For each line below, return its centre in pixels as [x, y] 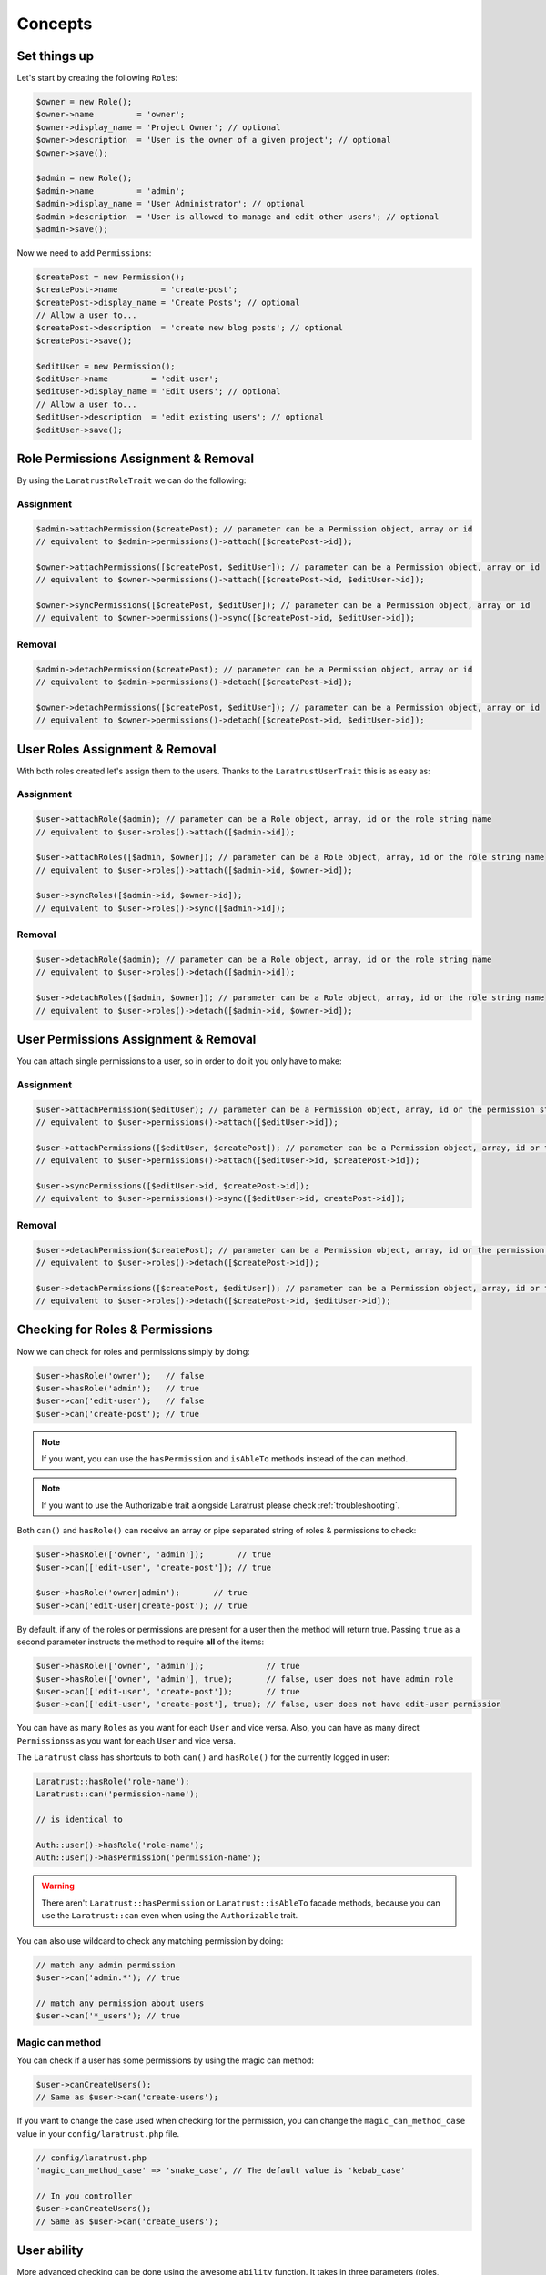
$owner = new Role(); [84, 102]
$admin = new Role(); [84, 178]
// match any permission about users [120, 2003]
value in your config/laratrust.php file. [98, 2133]
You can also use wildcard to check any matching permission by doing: [150, 1941]
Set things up [56, 56]
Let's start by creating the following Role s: [97, 78]
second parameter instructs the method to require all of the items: [140, 1642]
